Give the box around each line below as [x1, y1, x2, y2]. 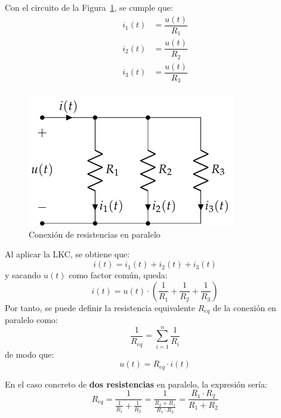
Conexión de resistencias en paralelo [29, 228, 160, 240]
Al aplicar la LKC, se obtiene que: [5, 248, 130, 260]
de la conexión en [212, 301, 276, 314]
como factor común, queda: [69, 269, 168, 281]
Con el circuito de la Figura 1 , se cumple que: [5, 1, 173, 13]
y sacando [5, 269, 41, 281]
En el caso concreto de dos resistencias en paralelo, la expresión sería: [5, 377, 267, 390]
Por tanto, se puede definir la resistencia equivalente [5, 301, 196, 314]
